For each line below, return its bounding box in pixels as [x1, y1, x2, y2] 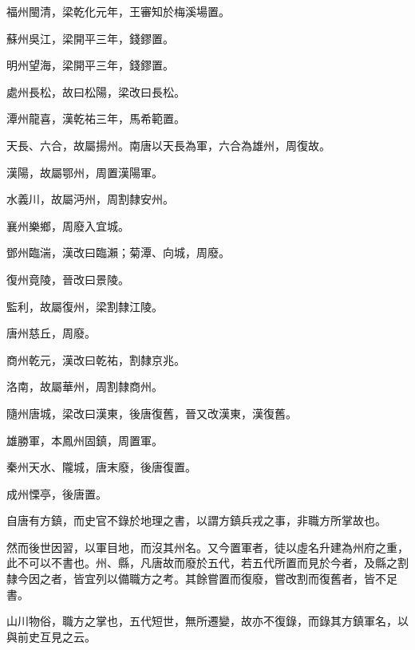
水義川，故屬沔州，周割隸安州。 [6, 191, 174, 207]
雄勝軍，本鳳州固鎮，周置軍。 [6, 431, 163, 448]
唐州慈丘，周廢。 [6, 325, 96, 341]
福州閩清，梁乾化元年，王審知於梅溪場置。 [6, 3, 230, 19]
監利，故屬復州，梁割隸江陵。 [6, 297, 163, 314]
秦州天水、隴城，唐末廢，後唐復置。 [6, 459, 196, 475]
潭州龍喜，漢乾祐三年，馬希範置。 [6, 110, 185, 127]
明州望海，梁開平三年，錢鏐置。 [6, 57, 174, 73]
